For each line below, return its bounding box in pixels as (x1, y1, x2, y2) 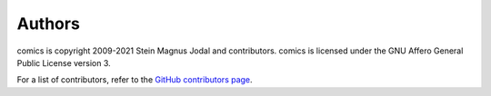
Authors (16, 14, 81, 34)
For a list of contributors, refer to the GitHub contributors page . (16, 74, 254, 85)
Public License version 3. (16, 57, 111, 68)
